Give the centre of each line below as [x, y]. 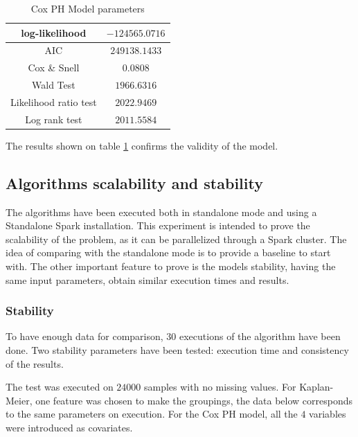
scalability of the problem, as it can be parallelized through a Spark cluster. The [176, 239]
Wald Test [54, 85]
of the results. [35, 363]
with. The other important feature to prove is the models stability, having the [171, 266]
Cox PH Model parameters [88, 8]
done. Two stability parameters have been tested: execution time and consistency [177, 350]
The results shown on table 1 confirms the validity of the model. [142, 145]
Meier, [19, 400]
